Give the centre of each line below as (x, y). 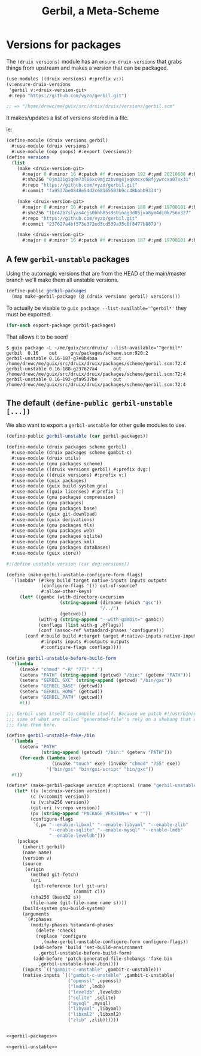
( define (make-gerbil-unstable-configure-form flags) (75, 575)
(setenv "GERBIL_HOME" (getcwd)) (61, 692)
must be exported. (29, 314)
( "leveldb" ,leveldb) (95, 992)
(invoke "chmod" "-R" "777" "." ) (61, 669)
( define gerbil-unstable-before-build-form (61, 658)
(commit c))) (89, 892)
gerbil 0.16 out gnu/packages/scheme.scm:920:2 (77, 353)
